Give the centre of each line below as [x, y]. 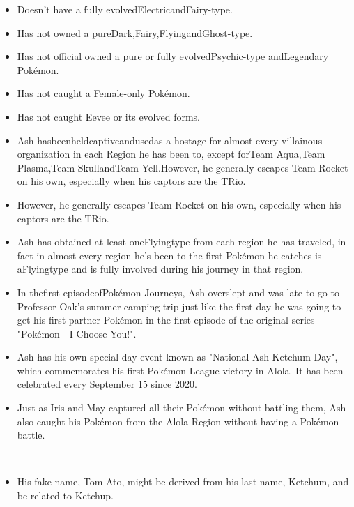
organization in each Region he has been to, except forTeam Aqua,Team [171, 154]
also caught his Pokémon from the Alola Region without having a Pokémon [178, 421]
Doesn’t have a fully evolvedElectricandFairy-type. [125, 9]
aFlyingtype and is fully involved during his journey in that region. [160, 269]
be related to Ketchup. [65, 495]
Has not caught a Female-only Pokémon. [103, 93]
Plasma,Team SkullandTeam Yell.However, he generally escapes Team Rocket [183, 167]
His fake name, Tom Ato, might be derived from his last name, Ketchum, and [183, 482]
